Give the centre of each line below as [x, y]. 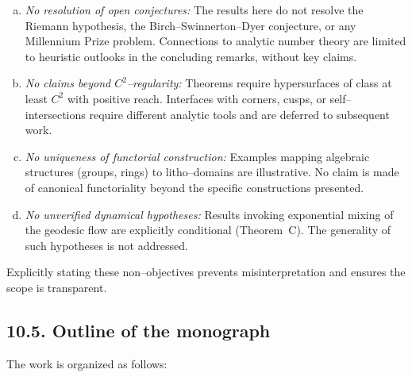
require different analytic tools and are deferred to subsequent [239, 114]
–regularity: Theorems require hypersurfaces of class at [259, 83]
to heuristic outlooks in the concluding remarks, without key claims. [191, 56]
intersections [55, 114]
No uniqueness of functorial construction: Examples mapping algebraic [197, 156]
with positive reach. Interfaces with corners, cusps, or [196, 98]
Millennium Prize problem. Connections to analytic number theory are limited [216, 41]
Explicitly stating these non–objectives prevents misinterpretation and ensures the [206, 272]
